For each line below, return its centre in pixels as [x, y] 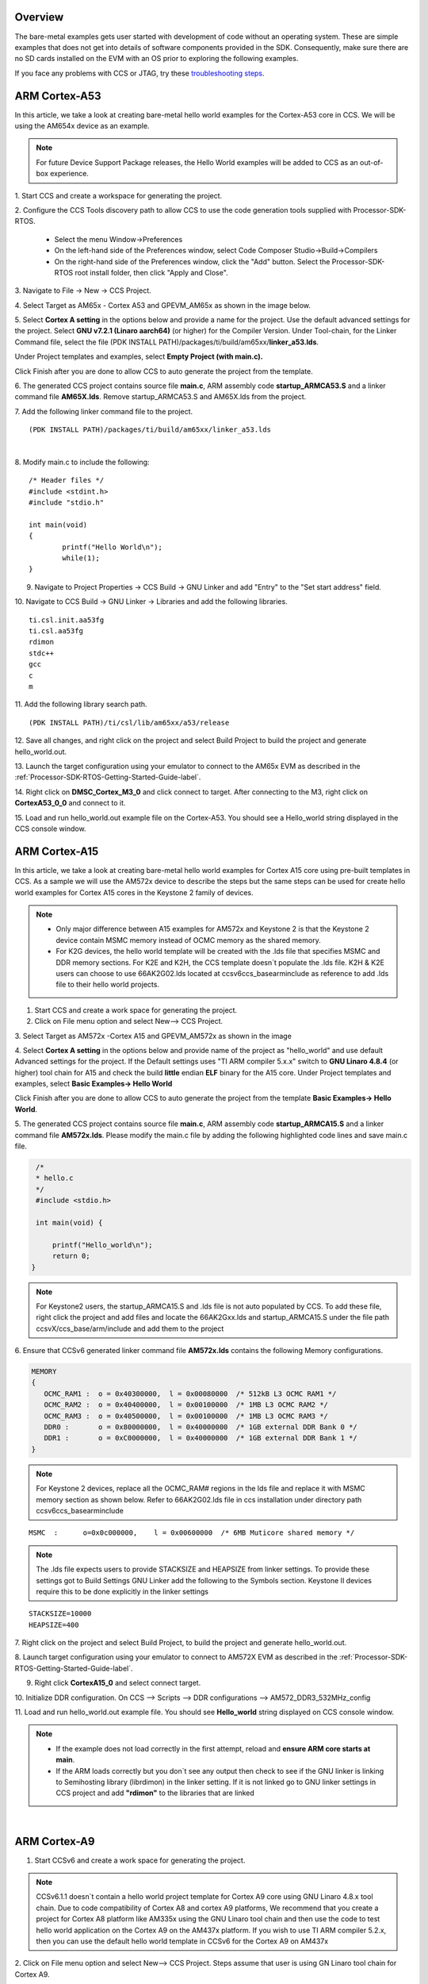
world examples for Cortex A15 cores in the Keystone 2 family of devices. [134, 892]
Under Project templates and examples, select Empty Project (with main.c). [139, 356]
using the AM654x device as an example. [82, 125]
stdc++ [42, 653]
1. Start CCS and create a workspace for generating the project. [118, 195]
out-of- [371, 162]
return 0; [71, 1256]
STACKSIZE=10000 [60, 1614]
